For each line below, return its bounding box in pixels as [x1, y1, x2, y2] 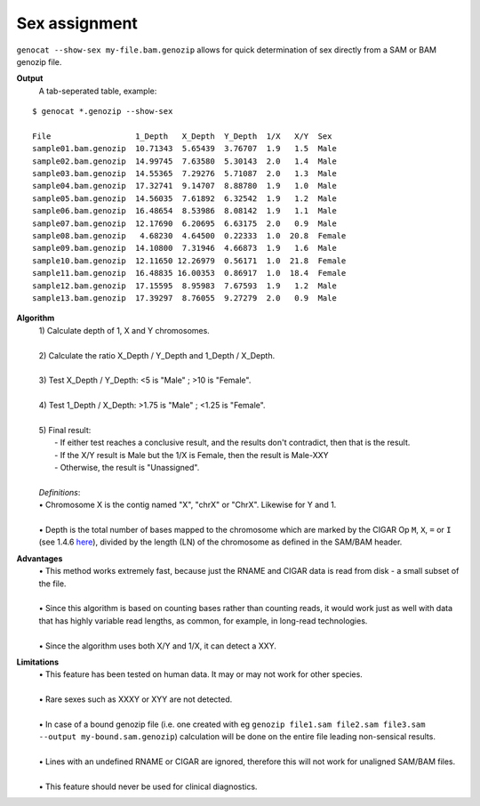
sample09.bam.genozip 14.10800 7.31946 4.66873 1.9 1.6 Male [32, 243, 337, 254]
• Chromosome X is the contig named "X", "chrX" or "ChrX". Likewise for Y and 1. [38, 499, 337, 511]
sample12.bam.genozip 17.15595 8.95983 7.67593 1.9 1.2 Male [32, 280, 337, 291]
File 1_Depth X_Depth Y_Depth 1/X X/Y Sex [32, 131, 332, 141]
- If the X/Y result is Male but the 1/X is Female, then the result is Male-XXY [54, 449, 329, 460]
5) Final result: [38, 424, 92, 435]
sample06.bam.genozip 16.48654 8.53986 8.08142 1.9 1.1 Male [32, 206, 337, 216]
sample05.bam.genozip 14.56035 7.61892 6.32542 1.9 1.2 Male [32, 193, 337, 204]
